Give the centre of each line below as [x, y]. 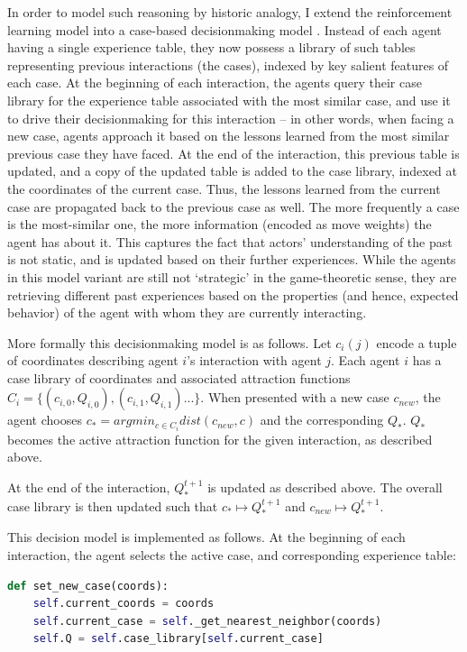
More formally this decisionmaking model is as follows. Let [169, 342]
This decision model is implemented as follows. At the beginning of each [206, 537]
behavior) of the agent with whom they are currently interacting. [187, 312]
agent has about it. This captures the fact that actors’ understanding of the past [230, 241]
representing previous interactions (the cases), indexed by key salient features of [228, 64]
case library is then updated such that [113, 505]
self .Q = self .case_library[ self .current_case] [178, 639]
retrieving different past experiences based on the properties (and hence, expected [233, 294]
